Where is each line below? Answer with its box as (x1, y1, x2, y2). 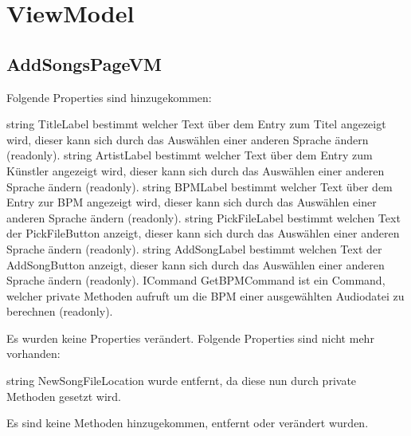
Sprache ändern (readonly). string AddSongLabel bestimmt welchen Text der (6, 240, 382, 257)
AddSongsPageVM (6, 51, 162, 76)
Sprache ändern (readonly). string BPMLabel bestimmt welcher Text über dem (6, 178, 393, 194)
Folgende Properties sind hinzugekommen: (6, 88, 212, 105)
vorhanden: (6, 345, 61, 362)
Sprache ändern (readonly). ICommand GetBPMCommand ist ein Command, (6, 272, 386, 289)
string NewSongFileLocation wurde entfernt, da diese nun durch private (6, 372, 357, 389)
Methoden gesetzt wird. (6, 387, 122, 404)
